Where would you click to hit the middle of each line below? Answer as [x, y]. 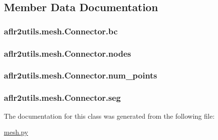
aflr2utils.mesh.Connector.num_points [81, 75]
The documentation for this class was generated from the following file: [109, 116]
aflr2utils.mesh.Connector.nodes [68, 53]
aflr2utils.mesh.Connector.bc [61, 31]
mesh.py [16, 132]
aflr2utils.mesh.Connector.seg [62, 98]
